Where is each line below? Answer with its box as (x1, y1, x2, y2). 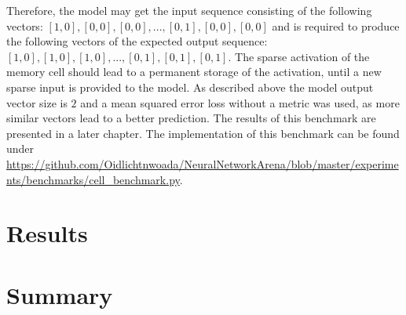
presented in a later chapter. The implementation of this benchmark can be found (6, 125, 400, 141)
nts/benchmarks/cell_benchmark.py (6, 171, 180, 187)
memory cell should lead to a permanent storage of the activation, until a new (6, 63, 382, 80)
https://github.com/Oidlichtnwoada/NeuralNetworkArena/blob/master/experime (6, 155, 399, 172)
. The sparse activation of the (228, 48, 370, 64)
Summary (6, 278, 113, 310)
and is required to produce (272, 17, 400, 34)
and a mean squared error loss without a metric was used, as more (80, 94, 400, 110)
